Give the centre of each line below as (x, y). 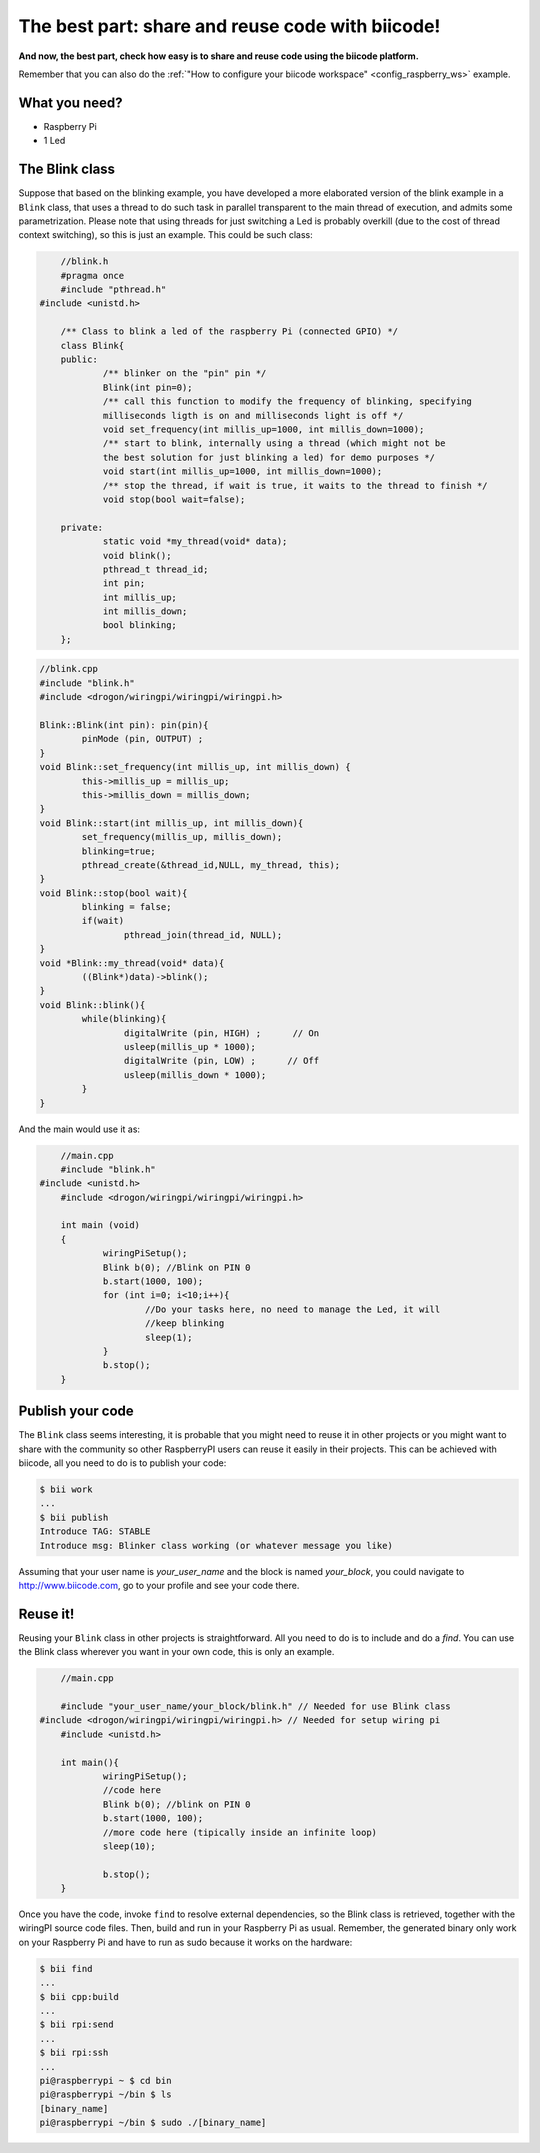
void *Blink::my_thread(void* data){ (132, 963)
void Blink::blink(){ (92, 1004)
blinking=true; (119, 851)
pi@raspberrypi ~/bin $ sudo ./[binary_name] (153, 2123)
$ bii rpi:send (76, 2024)
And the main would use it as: (79, 1129)
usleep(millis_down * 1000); (195, 1074)
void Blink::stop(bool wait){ (113, 893)
